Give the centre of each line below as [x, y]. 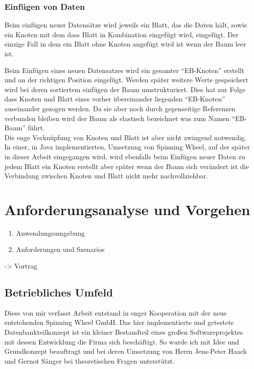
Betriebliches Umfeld [59, 292]
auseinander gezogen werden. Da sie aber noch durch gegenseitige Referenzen [120, 108]
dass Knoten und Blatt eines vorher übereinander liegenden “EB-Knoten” [115, 99]
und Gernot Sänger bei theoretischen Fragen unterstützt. [90, 360]
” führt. [34, 128]
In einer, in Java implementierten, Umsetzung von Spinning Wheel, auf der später [127, 147]
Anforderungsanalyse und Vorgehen [127, 209]
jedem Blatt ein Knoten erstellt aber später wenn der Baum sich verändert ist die [127, 166]
